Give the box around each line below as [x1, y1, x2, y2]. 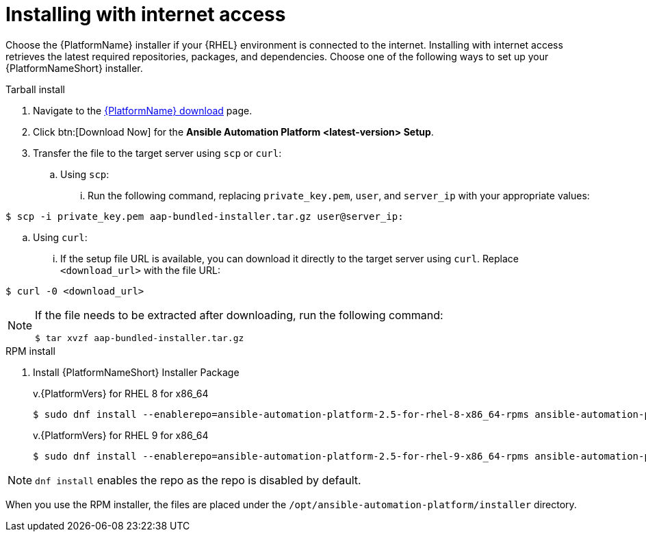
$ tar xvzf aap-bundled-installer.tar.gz [35, 332, 244, 343]
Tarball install [5, 83, 65, 95]
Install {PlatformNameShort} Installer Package [33, 366, 240, 378]
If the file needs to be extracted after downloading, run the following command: [35, 308, 443, 322]
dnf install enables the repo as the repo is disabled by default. [35, 473, 361, 487]
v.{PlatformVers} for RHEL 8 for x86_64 [33, 387, 209, 399]
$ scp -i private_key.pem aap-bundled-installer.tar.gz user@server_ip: [5, 210, 404, 222]
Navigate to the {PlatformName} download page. [33, 104, 253, 116]
